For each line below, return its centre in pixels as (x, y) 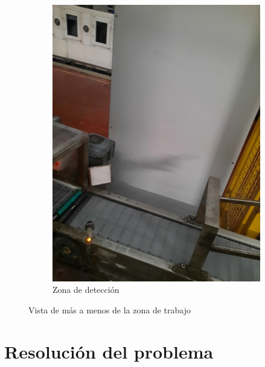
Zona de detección (86, 290)
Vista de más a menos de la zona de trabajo (110, 309)
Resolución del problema (109, 351)
